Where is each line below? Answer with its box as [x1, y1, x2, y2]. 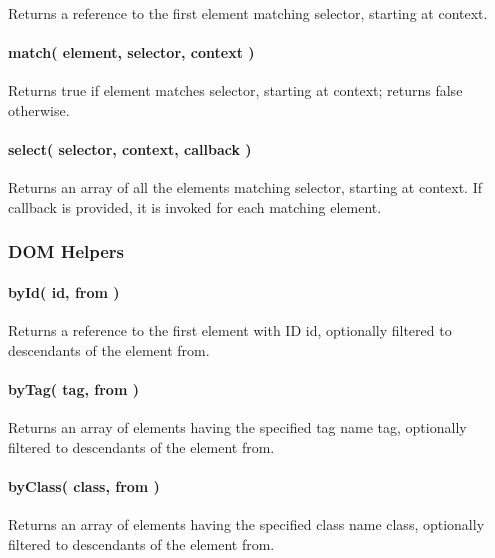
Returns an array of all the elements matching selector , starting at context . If [8, 177, 482, 198]
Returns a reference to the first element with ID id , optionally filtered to [8, 320, 452, 341]
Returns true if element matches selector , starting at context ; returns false [8, 80, 463, 101]
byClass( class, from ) [8, 475, 160, 496]
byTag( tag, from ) [8, 378, 139, 399]
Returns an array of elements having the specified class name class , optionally [8, 514, 485, 535]
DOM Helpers [8, 239, 125, 264]
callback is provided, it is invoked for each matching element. [8, 196, 382, 217]
